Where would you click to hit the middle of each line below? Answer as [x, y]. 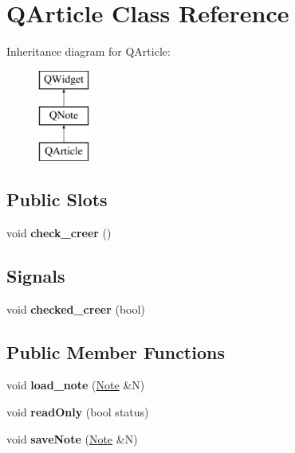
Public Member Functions [116, 351]
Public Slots [57, 199]
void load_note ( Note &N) [76, 385]
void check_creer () [59, 232]
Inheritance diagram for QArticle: [88, 51]
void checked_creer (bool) [76, 309]
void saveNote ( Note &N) [72, 438]
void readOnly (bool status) [78, 412]
